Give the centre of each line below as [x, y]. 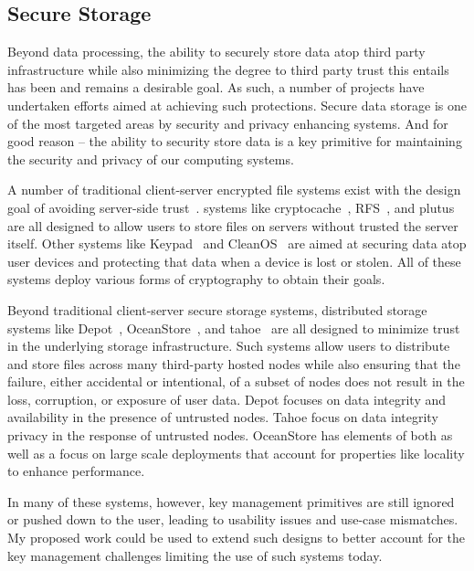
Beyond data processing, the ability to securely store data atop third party [216, 52]
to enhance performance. [76, 471]
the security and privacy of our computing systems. [151, 159]
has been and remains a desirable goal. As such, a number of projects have [216, 87]
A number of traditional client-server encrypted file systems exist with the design [234, 190]
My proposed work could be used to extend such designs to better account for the [237, 538]
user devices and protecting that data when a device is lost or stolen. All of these [234, 261]
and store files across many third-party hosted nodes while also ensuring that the [234, 363]
